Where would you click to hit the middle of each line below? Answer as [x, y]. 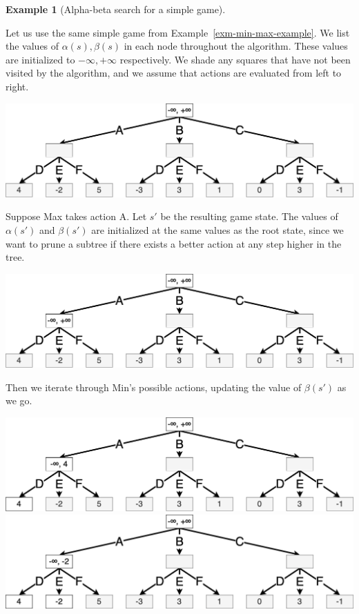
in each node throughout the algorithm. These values [236, 46]
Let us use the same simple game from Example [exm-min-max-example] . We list [178, 32]
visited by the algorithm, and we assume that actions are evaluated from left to [174, 73]
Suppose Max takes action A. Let [76, 216]
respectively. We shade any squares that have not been [235, 59]
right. [17, 86]
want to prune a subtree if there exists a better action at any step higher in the [174, 243]
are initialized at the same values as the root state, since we [217, 230]
